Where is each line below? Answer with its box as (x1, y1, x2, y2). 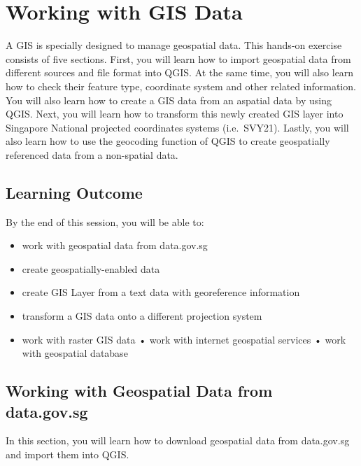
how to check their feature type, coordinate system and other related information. (6, 78, 356, 93)
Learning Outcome (6, 181, 143, 203)
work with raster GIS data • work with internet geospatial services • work (22, 332, 346, 346)
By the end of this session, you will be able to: (6, 214, 204, 229)
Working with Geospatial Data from (6, 380, 273, 402)
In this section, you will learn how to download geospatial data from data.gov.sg (6, 433, 350, 448)
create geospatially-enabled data (22, 261, 160, 276)
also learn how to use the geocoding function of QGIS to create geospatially (6, 134, 330, 148)
